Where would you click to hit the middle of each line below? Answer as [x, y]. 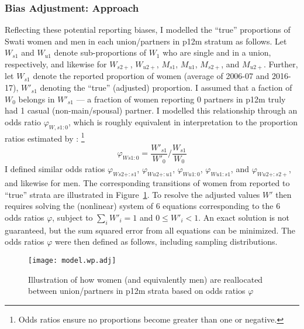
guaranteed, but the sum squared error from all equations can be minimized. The [150, 230]
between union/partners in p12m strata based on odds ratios [137, 291]
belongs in [37, 99]
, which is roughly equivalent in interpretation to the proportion [183, 121]
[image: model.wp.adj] [72, 260]
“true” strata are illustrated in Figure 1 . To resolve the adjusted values [132, 194]
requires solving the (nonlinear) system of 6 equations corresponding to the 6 [143, 206]
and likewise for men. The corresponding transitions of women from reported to [147, 183]
